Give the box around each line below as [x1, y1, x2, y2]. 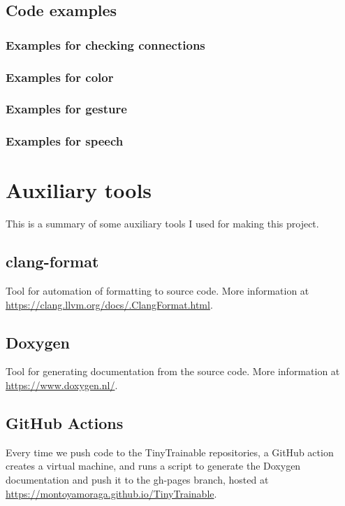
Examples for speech [6, 132, 124, 150]
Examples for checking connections [6, 36, 205, 53]
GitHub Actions [6, 412, 124, 434]
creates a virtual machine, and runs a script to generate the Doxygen [6, 458, 301, 473]
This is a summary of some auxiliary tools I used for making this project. [6, 216, 319, 231]
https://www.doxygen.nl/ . [6, 378, 118, 393]
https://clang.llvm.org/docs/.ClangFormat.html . [6, 297, 213, 311]
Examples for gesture [6, 100, 127, 118]
